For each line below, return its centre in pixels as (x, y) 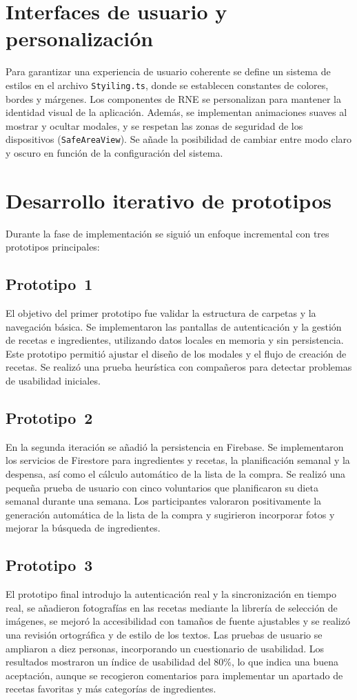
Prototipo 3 (49, 565)
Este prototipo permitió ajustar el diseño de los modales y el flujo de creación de (176, 353)
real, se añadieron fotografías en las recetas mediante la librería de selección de (172, 607)
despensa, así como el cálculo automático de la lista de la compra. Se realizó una (176, 474)
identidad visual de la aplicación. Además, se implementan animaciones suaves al (176, 112)
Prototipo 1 (49, 284)
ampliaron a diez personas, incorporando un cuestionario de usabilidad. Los (165, 648)
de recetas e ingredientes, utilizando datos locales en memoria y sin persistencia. (175, 340)
